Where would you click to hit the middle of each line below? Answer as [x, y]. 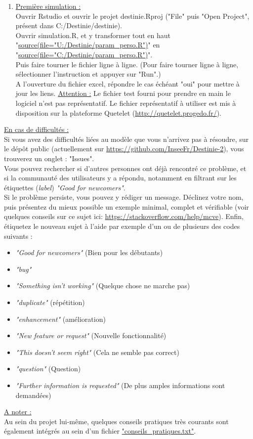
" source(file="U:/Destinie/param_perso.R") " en [88, 45]
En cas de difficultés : [36, 129]
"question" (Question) [48, 369]
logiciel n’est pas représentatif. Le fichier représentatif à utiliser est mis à [126, 103]
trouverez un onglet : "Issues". [49, 158]
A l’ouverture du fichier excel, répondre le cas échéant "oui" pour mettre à [127, 83]
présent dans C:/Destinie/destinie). [69, 25]
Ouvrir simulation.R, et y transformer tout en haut [93, 35]
